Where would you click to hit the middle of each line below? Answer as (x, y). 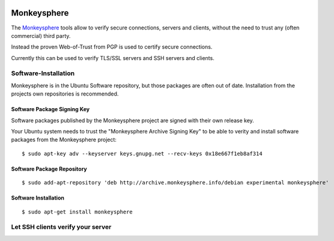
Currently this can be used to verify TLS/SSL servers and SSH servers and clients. (113, 58)
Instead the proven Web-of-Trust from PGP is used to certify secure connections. (112, 47)
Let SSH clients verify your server (61, 227)
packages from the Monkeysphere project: (64, 140)
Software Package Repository (49, 169)
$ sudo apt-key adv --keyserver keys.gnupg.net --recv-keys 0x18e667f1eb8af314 (142, 154)
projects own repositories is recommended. (65, 94)
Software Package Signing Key (50, 109)
